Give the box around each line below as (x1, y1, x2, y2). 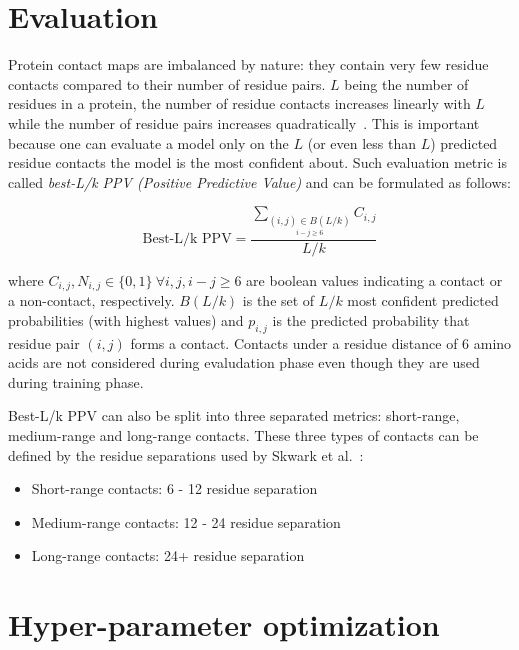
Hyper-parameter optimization (8, 604, 440, 645)
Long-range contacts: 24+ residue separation (31, 545, 305, 566)
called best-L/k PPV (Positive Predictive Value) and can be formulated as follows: (8, 171, 511, 192)
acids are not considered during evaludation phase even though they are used (8, 352, 480, 373)
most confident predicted (347, 290, 499, 311)
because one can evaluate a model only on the (8, 132, 289, 153)
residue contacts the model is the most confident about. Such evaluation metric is (8, 152, 507, 173)
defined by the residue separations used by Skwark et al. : (8, 444, 364, 465)
